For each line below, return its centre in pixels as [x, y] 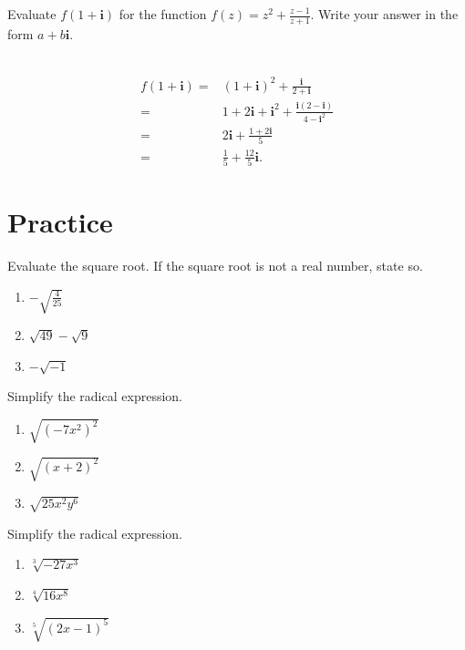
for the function [163, 14]
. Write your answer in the [384, 14]
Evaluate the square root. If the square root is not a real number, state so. [215, 266]
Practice [60, 222]
